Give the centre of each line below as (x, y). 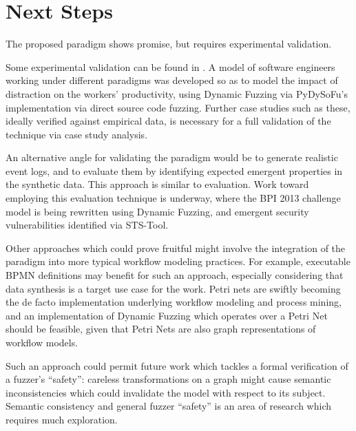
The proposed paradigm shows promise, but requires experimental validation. (169, 44)
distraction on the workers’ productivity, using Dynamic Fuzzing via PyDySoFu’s (177, 93)
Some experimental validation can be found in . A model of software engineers (170, 66)
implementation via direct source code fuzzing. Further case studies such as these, (178, 107)
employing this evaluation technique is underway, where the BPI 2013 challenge (173, 198)
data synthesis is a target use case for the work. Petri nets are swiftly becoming (173, 288)
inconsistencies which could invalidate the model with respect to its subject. (166, 392)
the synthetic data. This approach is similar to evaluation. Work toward (157, 184)
